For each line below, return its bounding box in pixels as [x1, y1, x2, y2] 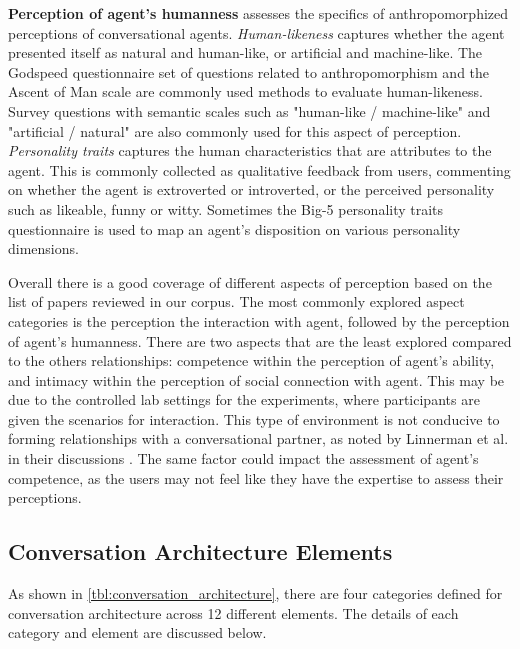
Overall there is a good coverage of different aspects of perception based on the [8, 271, 492, 292]
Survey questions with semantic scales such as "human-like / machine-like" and [8, 100, 491, 121]
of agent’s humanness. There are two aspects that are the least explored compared [8, 330, 512, 351]
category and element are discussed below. [8, 622, 267, 643]
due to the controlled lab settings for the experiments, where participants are [8, 389, 480, 410]
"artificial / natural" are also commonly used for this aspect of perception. [8, 120, 462, 141]
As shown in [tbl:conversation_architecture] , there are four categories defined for [8, 583, 503, 604]
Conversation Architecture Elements [8, 536, 393, 567]
